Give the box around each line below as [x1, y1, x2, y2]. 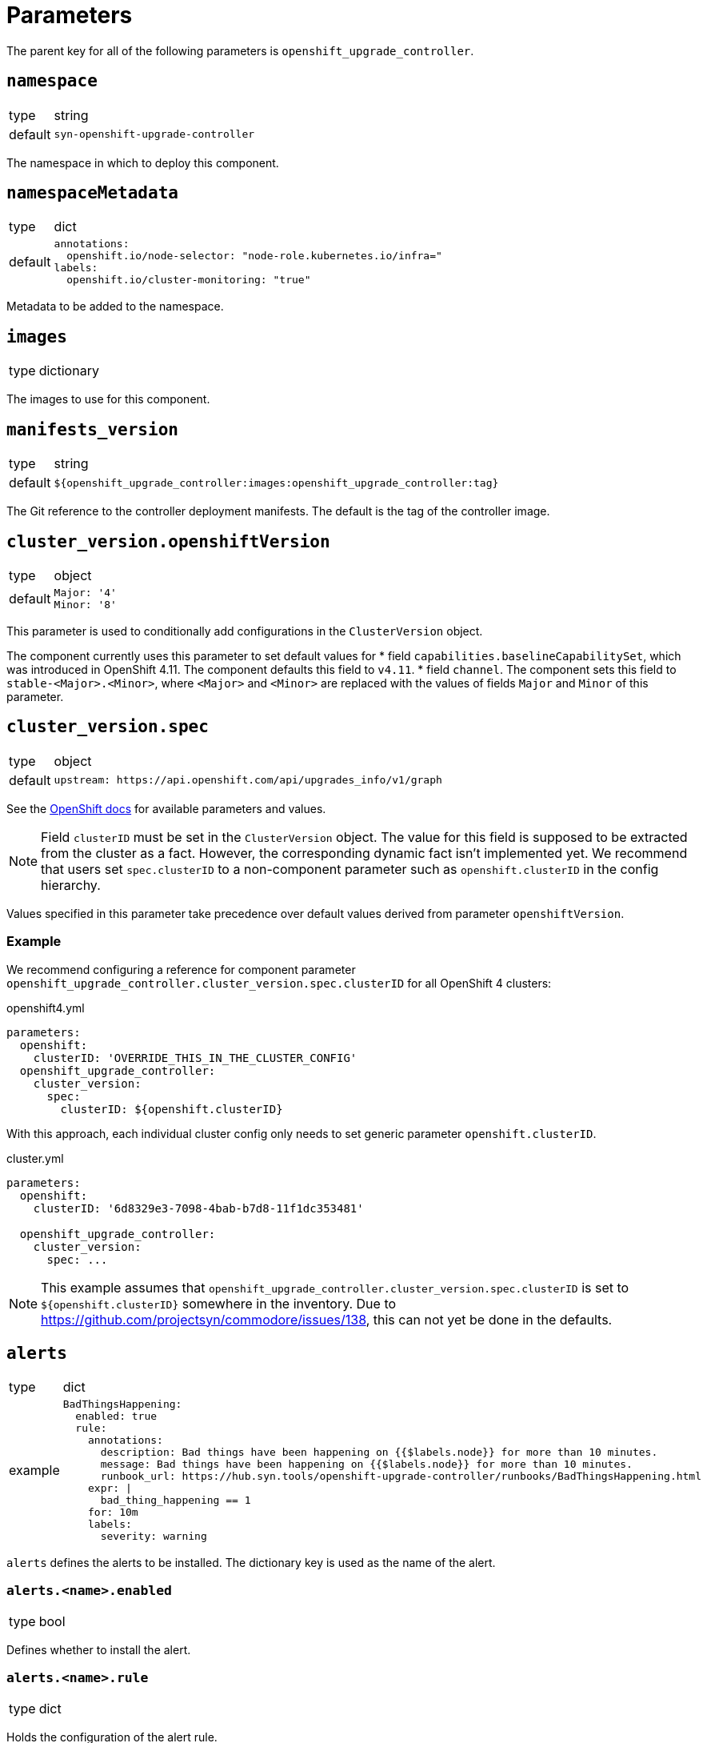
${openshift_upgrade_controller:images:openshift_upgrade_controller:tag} [54, 476, 499, 489]
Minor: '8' [54, 598, 117, 611]
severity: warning [100, 1530, 207, 1543]
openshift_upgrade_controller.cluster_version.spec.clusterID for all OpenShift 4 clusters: [6, 976, 552, 990]
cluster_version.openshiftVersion [6, 531, 330, 551]
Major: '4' [54, 586, 117, 599]
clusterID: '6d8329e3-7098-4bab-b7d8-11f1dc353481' [33, 1201, 364, 1215]
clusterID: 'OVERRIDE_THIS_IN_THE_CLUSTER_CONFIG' [33, 1051, 357, 1064]
